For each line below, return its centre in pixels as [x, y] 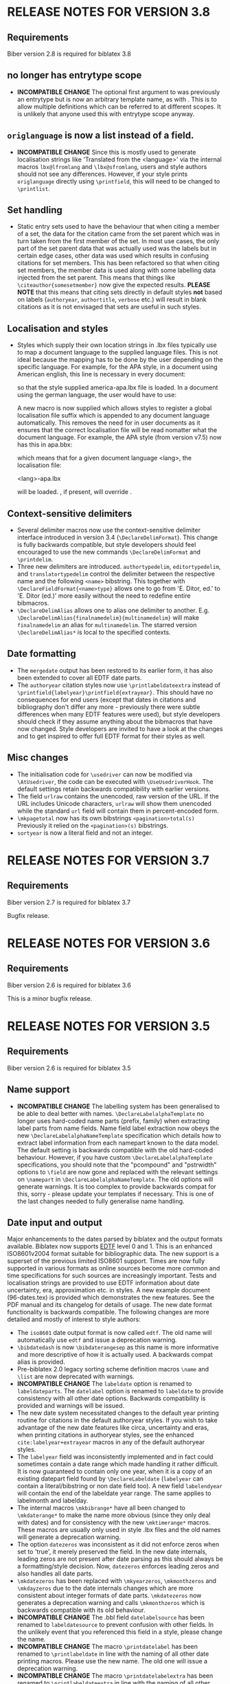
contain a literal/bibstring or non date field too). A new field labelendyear [120, 1486]
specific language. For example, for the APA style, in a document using [117, 367]
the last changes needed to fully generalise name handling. [101, 1201]
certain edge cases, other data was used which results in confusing [113, 256]
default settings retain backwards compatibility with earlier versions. [114, 789]
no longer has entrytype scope [74, 75]
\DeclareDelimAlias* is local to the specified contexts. [94, 632]
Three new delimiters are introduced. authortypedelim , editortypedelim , [119, 567]
